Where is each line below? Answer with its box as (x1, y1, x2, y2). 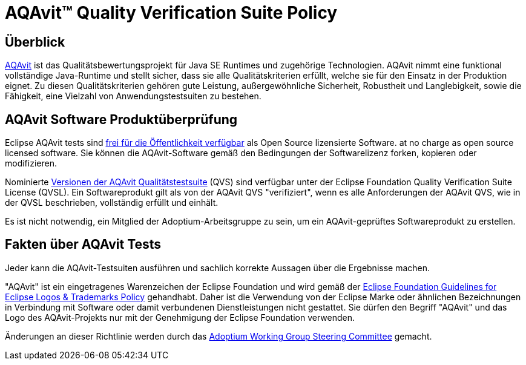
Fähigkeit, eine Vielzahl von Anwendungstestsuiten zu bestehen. (5, 91, 261, 102)
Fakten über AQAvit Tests (5, 237, 162, 252)
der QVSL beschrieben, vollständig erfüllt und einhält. (5, 197, 219, 208)
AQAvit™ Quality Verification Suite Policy (5, 2, 338, 23)
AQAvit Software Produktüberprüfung (5, 111, 238, 127)
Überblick (5, 34, 65, 50)
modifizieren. (5, 158, 57, 169)
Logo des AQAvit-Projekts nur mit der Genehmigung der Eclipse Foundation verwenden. (5, 312, 355, 323)
